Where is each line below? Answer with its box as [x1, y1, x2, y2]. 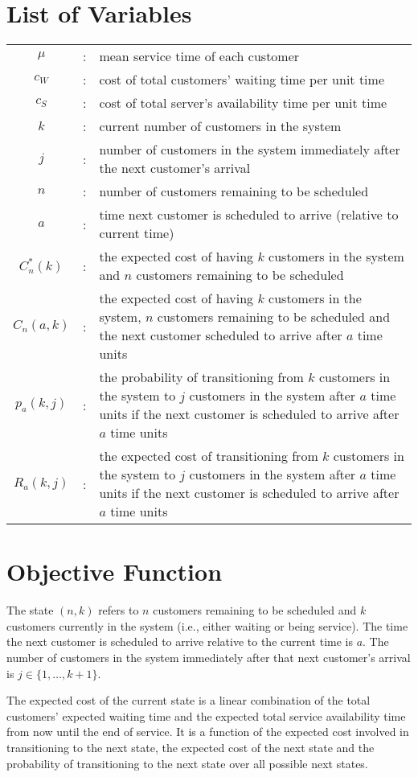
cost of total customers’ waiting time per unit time [99, 70, 384, 89]
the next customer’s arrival [99, 158, 251, 178]
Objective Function [6, 555, 223, 588]
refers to [98, 602, 139, 619]
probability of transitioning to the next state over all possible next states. [6, 754, 368, 771]
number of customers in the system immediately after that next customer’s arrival [6, 649, 411, 666]
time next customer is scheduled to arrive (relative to [99, 205, 399, 224]
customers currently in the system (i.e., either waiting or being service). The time [6, 617, 408, 634]
